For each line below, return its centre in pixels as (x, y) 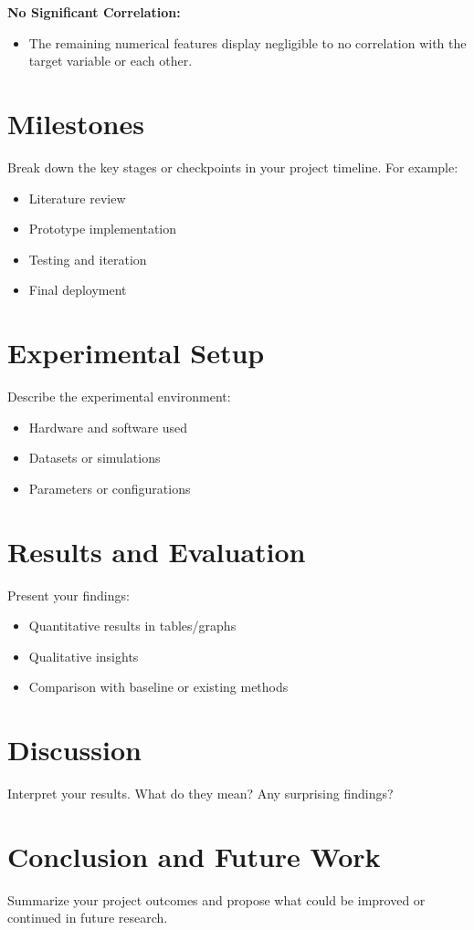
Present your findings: (68, 595)
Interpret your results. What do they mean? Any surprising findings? (200, 793)
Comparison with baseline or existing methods (158, 687)
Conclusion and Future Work (194, 856)
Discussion (74, 750)
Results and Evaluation (157, 551)
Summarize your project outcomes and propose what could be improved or (216, 899)
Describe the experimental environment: (119, 396)
